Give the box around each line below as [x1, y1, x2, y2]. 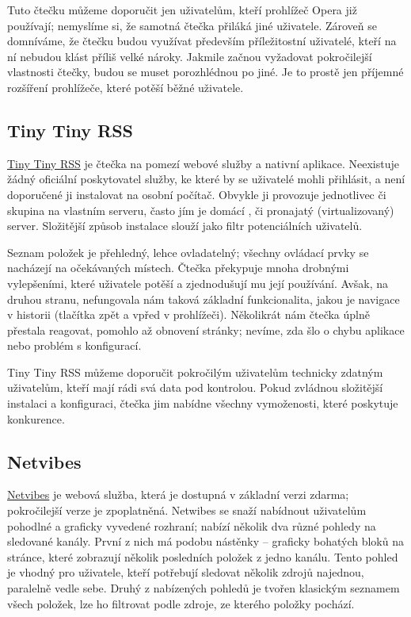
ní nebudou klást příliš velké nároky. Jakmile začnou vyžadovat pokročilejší [7, 48, 372, 64]
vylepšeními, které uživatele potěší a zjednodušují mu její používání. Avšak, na [7, 274, 389, 291]
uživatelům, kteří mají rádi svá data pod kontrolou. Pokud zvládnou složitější [7, 379, 383, 396]
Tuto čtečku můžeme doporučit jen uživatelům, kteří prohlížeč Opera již [7, 2, 357, 17]
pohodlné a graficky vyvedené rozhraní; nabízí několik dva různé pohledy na [7, 517, 376, 534]
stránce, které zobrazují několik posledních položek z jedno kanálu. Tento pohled [7, 548, 398, 565]
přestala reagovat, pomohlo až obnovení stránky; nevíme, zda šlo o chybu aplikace [7, 321, 405, 338]
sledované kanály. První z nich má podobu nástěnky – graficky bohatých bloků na [7, 533, 404, 550]
